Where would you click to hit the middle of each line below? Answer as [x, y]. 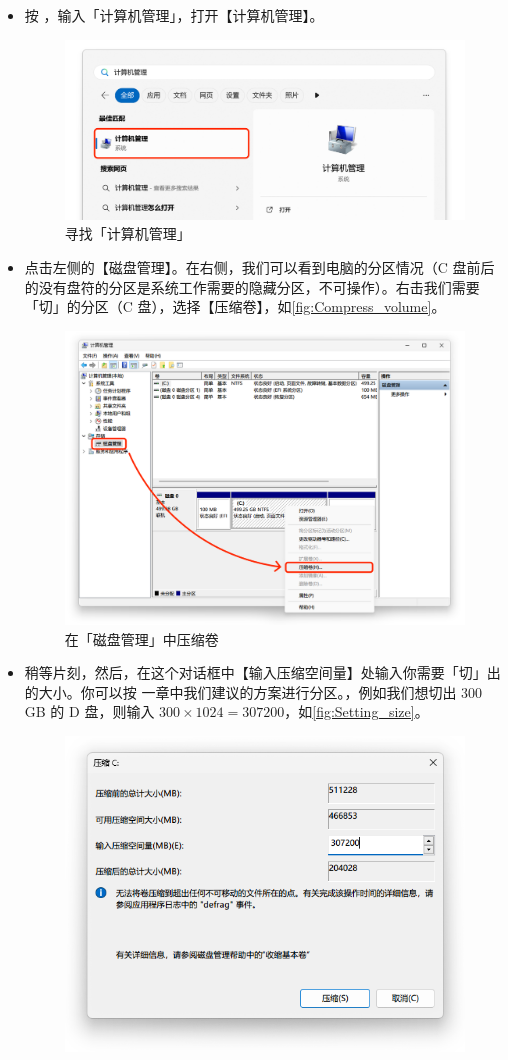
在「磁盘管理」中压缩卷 [141, 638]
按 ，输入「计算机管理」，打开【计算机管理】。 [174, 15]
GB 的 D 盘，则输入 [89, 711]
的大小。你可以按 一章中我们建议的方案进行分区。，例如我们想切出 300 [253, 691]
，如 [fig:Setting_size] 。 [356, 711]
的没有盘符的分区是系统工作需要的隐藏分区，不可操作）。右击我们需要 [252, 286]
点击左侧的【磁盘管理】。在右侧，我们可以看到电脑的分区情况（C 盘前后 [259, 266]
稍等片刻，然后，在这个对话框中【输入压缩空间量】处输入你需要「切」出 [262, 672]
